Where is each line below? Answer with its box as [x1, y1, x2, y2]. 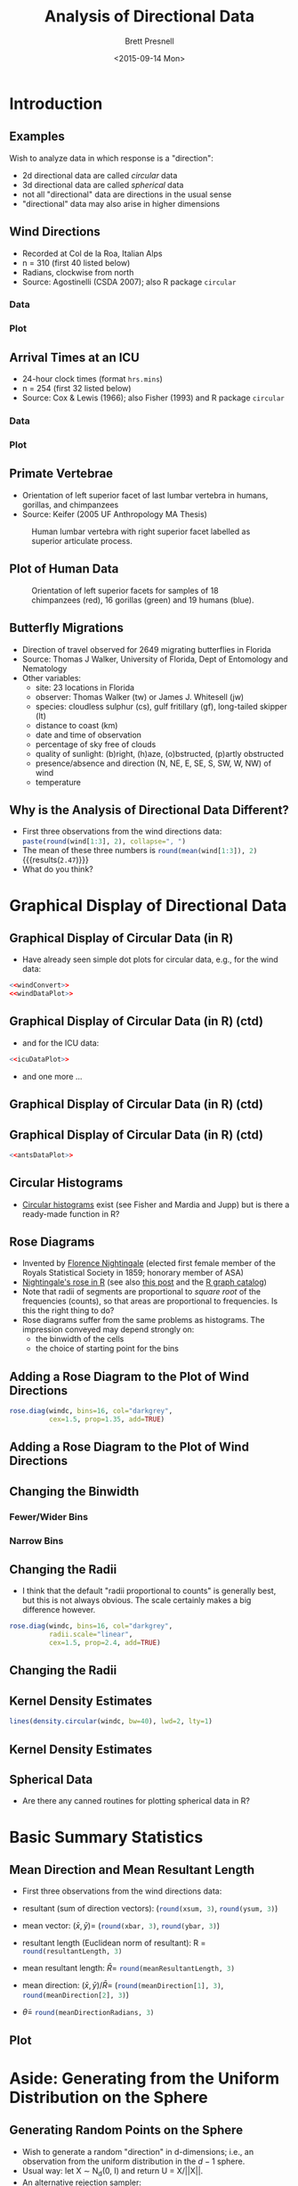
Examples [9, 129, 65, 144]
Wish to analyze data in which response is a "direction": [9, 152, 213, 163]
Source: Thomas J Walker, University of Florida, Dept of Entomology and [21, 653, 289, 664]
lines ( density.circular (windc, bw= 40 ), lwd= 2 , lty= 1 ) [9, 1717, 213, 1726]
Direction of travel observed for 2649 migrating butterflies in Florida [21, 644, 271, 654]
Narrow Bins [9, 1534, 64, 1547]
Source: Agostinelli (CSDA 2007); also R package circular [21, 276, 237, 287]
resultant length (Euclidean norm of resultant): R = [21, 1937, 206, 1949]
